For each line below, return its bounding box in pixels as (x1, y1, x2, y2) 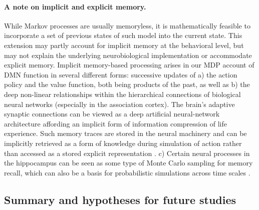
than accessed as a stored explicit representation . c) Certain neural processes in (4, 147, 250, 158)
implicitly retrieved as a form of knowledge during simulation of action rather (4, 137, 242, 148)
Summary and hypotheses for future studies (4, 191, 236, 207)
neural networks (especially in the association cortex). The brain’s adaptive (4, 98, 235, 109)
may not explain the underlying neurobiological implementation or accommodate (4, 49, 252, 60)
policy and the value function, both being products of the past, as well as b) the (4, 79, 250, 89)
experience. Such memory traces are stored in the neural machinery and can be (4, 128, 247, 138)
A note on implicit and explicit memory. (4, 1, 146, 11)
